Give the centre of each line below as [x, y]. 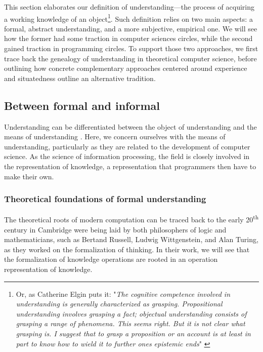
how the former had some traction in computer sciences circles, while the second [128, 38]
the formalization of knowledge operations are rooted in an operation [111, 259]
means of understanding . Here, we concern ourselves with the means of [115, 136]
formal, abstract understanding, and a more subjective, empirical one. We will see [131, 28]
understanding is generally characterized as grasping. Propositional [119, 304]
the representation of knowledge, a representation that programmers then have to [130, 166]
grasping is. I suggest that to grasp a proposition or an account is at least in [133, 333]
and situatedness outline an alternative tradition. [80, 78]
